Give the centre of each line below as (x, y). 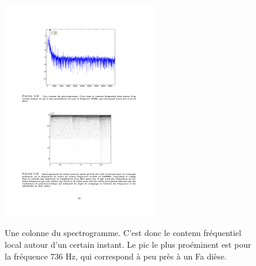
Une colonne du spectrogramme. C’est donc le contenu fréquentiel (123, 233)
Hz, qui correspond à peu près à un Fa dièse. (146, 256)
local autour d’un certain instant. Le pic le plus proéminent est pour (128, 244)
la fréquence (26, 256)
